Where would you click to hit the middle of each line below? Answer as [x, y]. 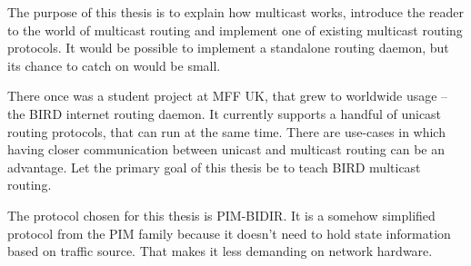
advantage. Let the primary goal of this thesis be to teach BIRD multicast [214, 167]
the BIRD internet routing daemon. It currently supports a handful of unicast [225, 113]
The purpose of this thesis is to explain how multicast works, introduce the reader [235, 12]
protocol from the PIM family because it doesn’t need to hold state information [229, 233]
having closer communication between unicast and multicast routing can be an [226, 149]
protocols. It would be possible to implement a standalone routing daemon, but [228, 48]
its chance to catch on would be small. [114, 65]
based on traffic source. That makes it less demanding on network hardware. [220, 251]
